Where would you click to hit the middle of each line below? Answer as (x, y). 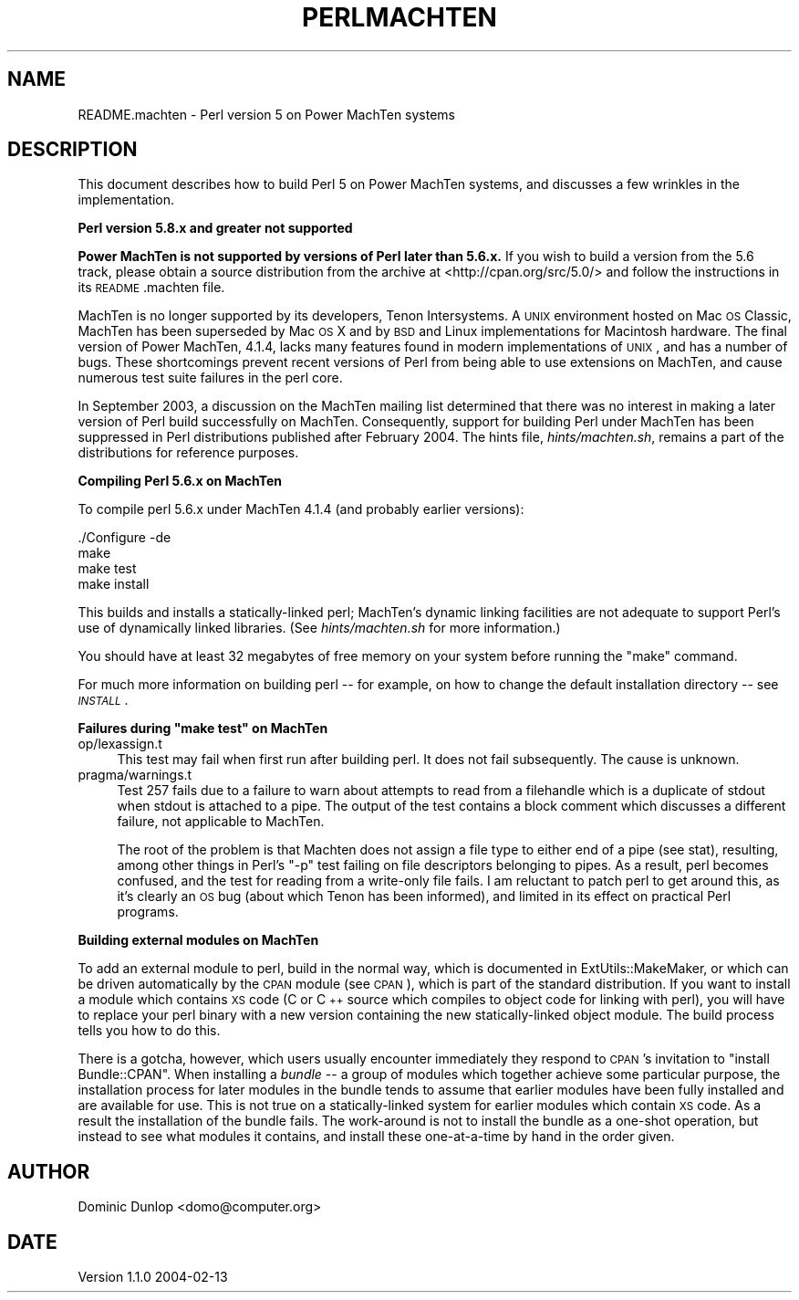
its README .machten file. (151, 288)
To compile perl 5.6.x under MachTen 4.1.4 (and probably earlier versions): (301, 509)
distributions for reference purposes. (188, 453)
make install (114, 584)
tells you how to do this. (149, 1031)
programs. (148, 912)
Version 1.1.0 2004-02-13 (153, 1277)
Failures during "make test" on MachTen (203, 729)
